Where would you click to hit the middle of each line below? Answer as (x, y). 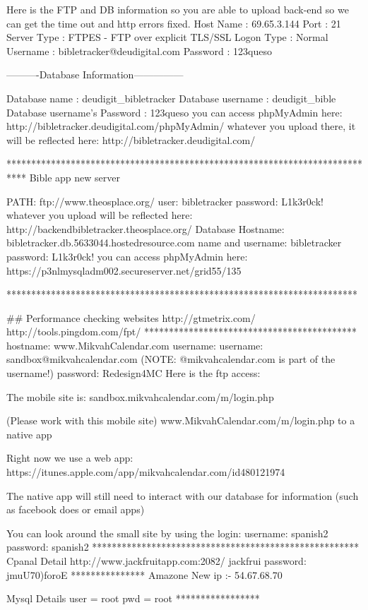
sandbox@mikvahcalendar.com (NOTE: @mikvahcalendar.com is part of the (171, 359)
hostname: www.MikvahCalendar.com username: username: (135, 345)
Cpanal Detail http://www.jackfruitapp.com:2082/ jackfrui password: (156, 561)
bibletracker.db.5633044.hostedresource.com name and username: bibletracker (174, 243)
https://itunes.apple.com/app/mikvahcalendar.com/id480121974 (146, 472)
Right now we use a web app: (70, 458)
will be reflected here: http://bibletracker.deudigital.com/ (131, 139)
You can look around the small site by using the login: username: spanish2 (167, 533)
